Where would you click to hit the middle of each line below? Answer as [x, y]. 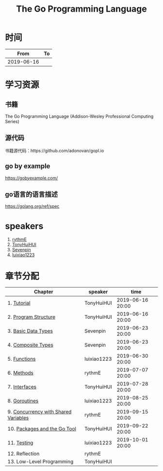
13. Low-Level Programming [41, 462]
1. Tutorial [19, 303]
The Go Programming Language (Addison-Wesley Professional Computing [79, 116]
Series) [12, 121]
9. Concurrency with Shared [40, 412]
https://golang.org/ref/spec [32, 206]
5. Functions [22, 359]
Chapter [43, 292]
